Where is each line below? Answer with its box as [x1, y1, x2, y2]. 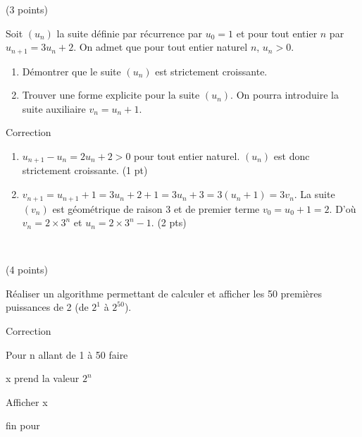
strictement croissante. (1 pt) [22, 163, 148, 178]
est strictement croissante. [155, 63, 268, 78]
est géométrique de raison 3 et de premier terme [52, 201, 260, 216]
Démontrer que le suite [22, 63, 121, 78]
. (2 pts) [151, 215, 187, 230]
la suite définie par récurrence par [56, 25, 203, 40]
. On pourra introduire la [230, 87, 339, 102]
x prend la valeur [6, 371, 80, 386]
